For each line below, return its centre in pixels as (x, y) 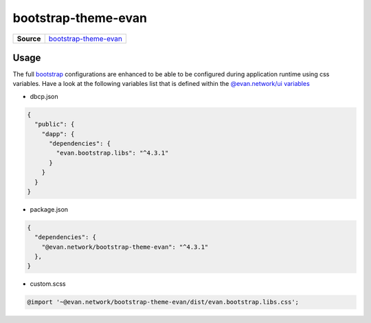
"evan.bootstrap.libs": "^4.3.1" (112, 153)
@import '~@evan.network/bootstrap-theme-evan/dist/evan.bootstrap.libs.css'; (163, 302)
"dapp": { (58, 134)
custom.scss (48, 284)
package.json (49, 209)
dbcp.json (44, 96)
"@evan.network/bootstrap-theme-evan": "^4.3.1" (125, 247)
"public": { (55, 124)
